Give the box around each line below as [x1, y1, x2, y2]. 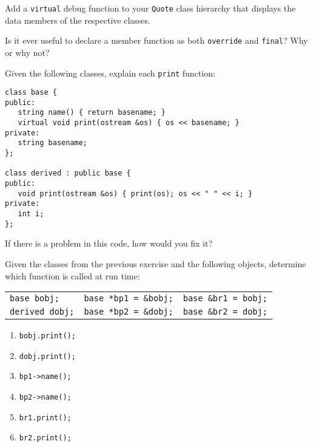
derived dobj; [10, 307, 75, 317]
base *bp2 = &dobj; [84, 307, 173, 317]
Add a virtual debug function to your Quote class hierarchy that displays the [5, 2, 296, 14]
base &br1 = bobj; [183, 293, 268, 304]
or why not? [5, 46, 50, 58]
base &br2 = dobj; [183, 307, 268, 317]
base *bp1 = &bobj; [84, 293, 173, 304]
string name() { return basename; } [18, 108, 166, 117]
